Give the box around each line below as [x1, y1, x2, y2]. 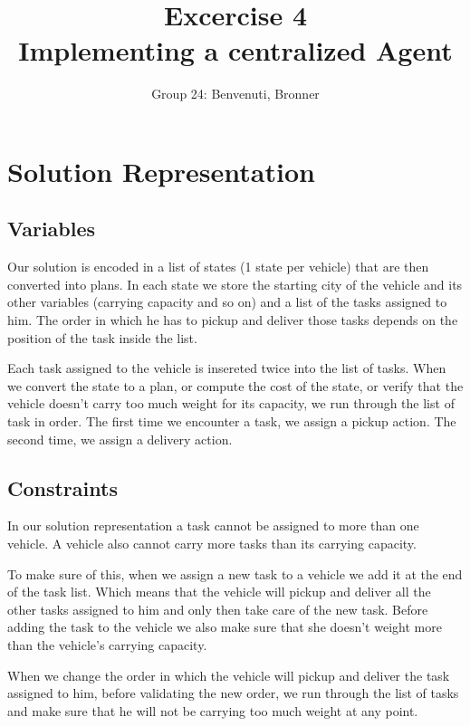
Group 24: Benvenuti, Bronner [151, 84, 320, 103]
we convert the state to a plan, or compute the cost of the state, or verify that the [7, 376, 464, 395]
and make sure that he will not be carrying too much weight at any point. [7, 701, 418, 720]
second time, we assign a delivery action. [7, 429, 233, 448]
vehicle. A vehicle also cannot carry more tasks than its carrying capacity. [7, 534, 417, 553]
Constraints [7, 473, 118, 502]
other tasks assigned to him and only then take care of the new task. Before [7, 599, 428, 618]
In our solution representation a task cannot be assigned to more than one [7, 516, 419, 535]
